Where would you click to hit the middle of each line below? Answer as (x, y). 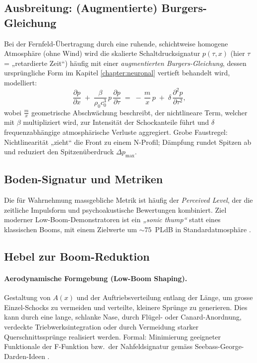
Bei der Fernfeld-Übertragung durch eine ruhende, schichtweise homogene (116, 43)
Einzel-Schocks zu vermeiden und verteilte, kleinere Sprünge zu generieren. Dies (126, 307)
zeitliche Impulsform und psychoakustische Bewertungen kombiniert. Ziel (115, 209)
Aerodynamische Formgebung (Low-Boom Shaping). (96, 278)
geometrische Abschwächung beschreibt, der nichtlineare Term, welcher (139, 112)
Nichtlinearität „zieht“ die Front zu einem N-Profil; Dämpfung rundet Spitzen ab (128, 142)
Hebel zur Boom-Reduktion (77, 256)
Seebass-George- (219, 346)
